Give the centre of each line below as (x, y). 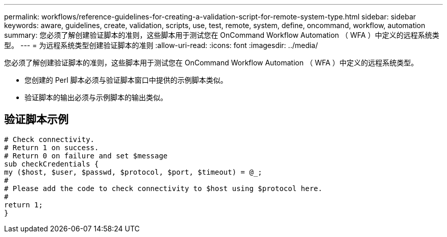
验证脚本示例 (36, 120)
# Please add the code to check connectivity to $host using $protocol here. (163, 188)
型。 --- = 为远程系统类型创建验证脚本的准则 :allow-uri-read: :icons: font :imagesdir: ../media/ (161, 45)
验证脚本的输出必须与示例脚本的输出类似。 (96, 97)
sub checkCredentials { (52, 164)
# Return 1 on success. (52, 147)
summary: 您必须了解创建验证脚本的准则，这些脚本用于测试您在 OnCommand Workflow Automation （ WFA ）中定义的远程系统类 (222, 35)
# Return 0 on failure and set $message (86, 156)
